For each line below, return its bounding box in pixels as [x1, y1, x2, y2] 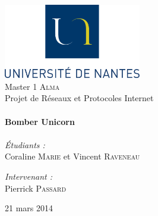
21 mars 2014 [5, 202, 53, 214]
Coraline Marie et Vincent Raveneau [5, 150, 140, 162]
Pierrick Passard [5, 181, 67, 194]
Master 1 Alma [5, 80, 60, 92]
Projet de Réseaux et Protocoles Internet [5, 92, 154, 104]
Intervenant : [5, 170, 52, 182]
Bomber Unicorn [5, 115, 75, 127]
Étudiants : [5, 138, 45, 151]
